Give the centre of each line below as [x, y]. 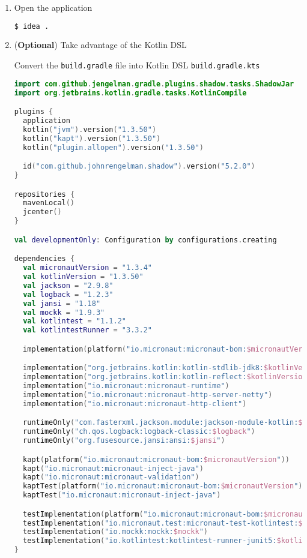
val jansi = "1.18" [62, 303]
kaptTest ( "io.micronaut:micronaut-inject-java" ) [122, 495]
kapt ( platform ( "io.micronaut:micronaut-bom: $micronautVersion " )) [157, 459]
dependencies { [44, 259]
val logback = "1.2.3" [68, 294]
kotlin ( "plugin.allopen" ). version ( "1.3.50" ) [113, 147]
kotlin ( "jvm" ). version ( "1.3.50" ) [90, 129]
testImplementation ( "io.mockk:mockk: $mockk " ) [115, 532]
